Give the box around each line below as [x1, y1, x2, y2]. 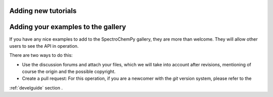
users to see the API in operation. [9, 43, 79, 49]
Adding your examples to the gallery [9, 23, 126, 31]
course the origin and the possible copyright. [22, 68, 116, 75]
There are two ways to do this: [9, 52, 73, 58]
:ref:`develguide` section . [9, 84, 63, 90]
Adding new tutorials [9, 7, 77, 15]
